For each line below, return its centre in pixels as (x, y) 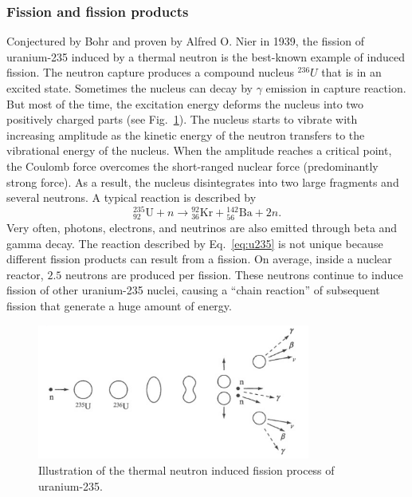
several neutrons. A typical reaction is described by (131, 197)
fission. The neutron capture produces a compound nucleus (150, 72)
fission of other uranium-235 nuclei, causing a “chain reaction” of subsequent (193, 290)
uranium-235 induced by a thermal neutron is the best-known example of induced (206, 56)
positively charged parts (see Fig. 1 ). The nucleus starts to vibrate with (182, 119)
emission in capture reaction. (336, 88)
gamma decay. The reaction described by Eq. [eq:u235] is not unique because (195, 243)
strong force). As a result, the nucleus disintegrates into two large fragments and (203, 181)
